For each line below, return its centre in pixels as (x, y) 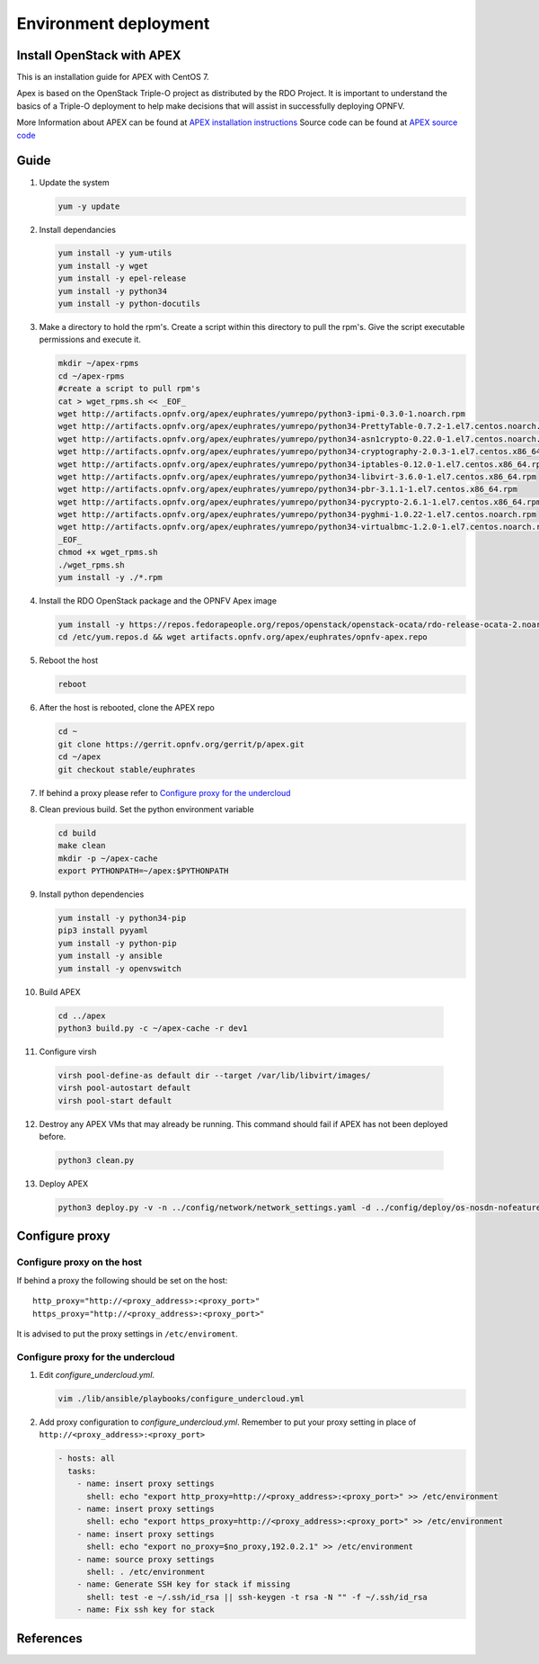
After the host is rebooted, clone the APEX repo (127, 708)
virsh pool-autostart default (124, 1088)
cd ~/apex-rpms (91, 376)
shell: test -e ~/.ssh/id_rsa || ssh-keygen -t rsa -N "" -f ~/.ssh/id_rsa (257, 1597)
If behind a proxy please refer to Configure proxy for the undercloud (165, 792)
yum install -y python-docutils (129, 304)
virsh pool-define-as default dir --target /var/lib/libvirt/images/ (214, 1075)
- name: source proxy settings (146, 1559)
